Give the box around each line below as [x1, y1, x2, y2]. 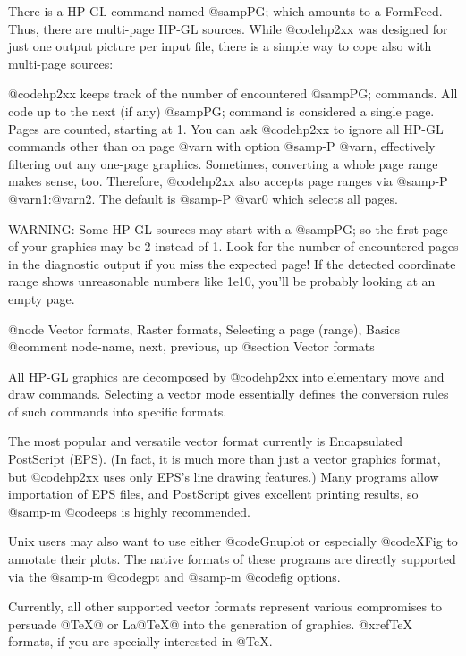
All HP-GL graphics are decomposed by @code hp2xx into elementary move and [8, 366, 445, 385]
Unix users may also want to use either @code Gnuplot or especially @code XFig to [8, 532, 458, 551]
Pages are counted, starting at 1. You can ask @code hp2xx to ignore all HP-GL [8, 119, 444, 138]
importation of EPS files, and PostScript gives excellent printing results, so [8, 484, 419, 503]
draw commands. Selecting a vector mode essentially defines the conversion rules [8, 384, 449, 403]
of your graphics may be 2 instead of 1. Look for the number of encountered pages [8, 237, 459, 256]
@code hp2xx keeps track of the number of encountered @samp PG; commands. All [8, 84, 458, 103]
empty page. [8, 289, 75, 307]
